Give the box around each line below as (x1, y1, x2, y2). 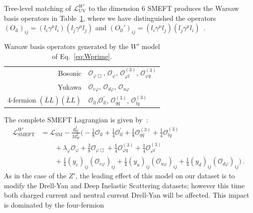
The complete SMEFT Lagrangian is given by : (4, 114, 148, 125)
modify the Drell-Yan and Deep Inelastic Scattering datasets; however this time (4, 180, 245, 190)
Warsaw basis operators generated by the (4, 41, 128, 51)
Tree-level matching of (4, 3, 71, 13)
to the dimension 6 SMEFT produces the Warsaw (88, 3, 239, 13)
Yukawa (57, 81, 82, 92)
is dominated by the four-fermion (4, 199, 104, 210)
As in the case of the (4, 170, 67, 181)
